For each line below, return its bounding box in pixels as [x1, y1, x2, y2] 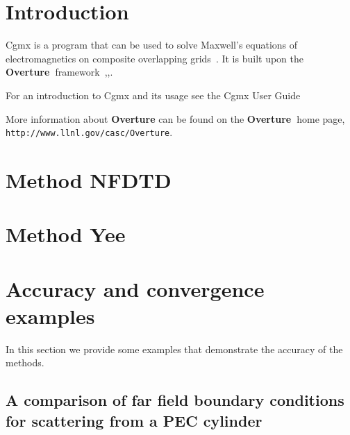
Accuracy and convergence [6, 274, 265, 302]
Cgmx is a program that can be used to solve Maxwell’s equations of [6, 37, 298, 52]
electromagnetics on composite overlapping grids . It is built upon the [6, 51, 303, 65]
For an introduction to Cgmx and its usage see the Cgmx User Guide [6, 87, 301, 102]
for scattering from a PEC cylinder [6, 409, 262, 431]
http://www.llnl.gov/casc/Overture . [6, 125, 173, 139]
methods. [6, 355, 44, 370]
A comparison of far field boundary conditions [6, 389, 344, 411]
